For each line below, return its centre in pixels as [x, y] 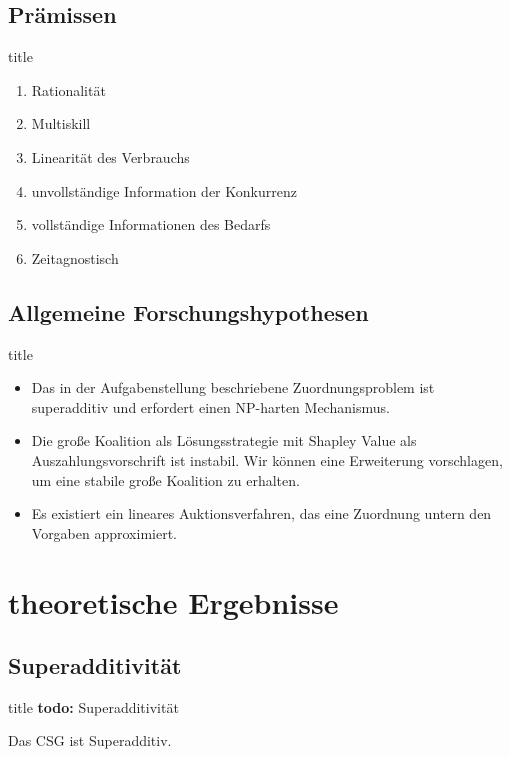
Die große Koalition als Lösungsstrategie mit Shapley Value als [224, 440]
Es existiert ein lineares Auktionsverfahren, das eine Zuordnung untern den [261, 513]
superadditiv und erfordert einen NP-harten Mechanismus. [210, 406]
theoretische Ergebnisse [173, 601]
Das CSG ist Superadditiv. [90, 740]
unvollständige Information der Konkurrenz [164, 190]
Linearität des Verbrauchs [110, 156]
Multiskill [61, 123]
